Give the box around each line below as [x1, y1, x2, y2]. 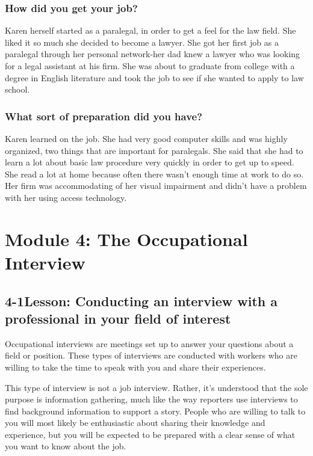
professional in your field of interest [5, 309, 231, 327]
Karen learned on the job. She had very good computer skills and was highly [5, 132, 288, 144]
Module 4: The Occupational [5, 226, 248, 251]
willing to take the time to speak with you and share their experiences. [5, 360, 266, 373]
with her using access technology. [5, 191, 127, 203]
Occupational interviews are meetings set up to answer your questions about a [5, 337, 294, 350]
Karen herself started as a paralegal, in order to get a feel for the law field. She [5, 24, 296, 37]
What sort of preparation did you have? [5, 108, 203, 123]
